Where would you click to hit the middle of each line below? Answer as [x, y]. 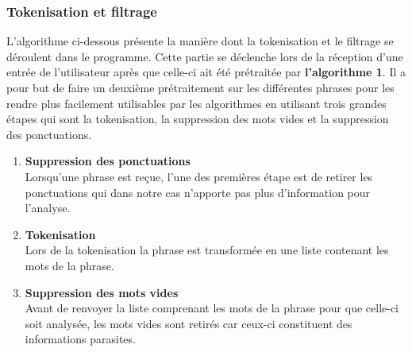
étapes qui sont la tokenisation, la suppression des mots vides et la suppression [198, 119]
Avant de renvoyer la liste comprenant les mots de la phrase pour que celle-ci [212, 308]
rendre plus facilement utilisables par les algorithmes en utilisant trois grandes [196, 103]
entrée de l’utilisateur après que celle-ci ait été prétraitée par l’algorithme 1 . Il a [206, 72]
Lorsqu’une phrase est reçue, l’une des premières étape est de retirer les [199, 176]
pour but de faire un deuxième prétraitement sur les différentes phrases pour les [200, 87]
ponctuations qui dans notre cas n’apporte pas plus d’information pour [198, 192]
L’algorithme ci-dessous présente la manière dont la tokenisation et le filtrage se [200, 41]
